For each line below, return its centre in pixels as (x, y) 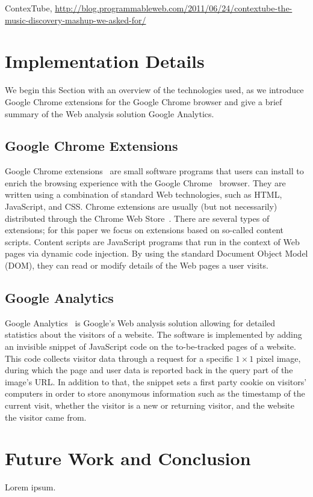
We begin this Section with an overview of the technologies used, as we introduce (154, 90)
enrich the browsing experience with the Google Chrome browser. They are (145, 182)
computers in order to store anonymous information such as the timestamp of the (155, 393)
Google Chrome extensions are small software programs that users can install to (154, 171)
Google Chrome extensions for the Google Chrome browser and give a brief (144, 101)
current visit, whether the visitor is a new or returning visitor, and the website (150, 405)
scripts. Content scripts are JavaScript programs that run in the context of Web (152, 241)
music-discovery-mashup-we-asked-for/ (76, 20)
